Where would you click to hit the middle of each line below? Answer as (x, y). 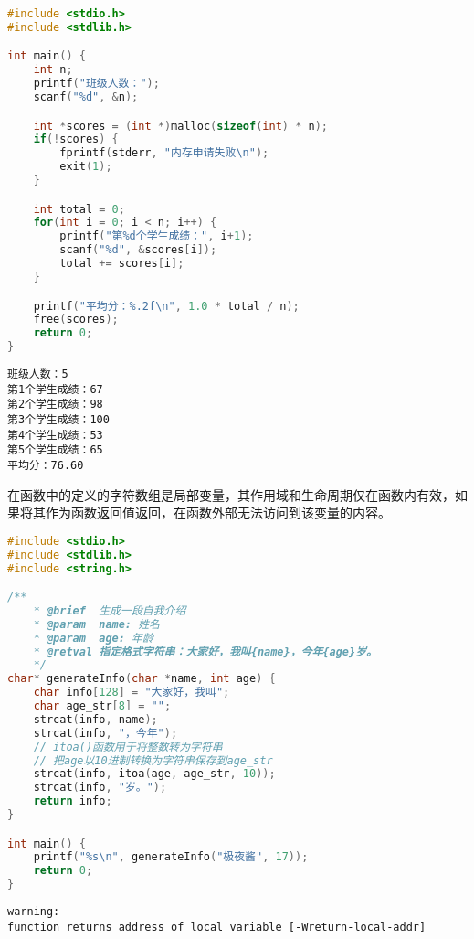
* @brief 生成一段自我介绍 (110, 610)
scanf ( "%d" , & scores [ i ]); (138, 250)
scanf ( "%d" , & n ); (86, 97)
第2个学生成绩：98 (55, 405)
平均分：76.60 (46, 465)
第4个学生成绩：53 (55, 435)
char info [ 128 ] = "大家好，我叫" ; (132, 693)
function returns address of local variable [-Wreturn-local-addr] (217, 927)
